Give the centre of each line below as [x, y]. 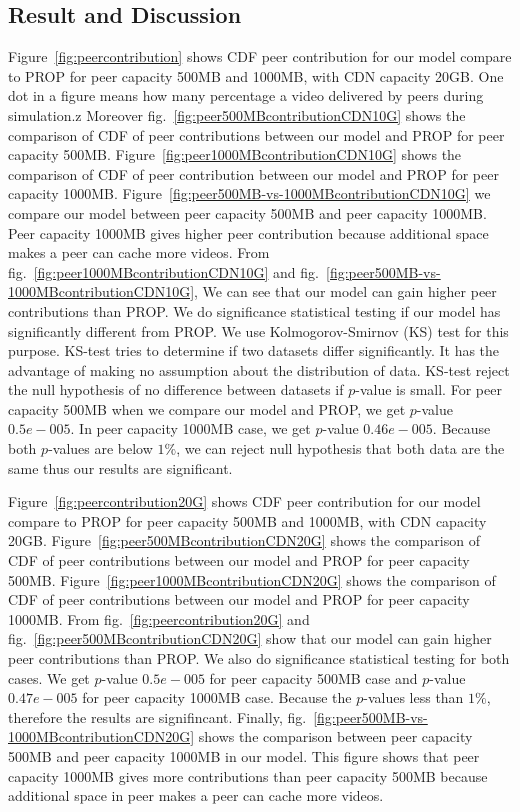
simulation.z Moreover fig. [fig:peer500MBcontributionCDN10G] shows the [237, 114]
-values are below [100, 448]
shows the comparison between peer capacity [335, 736]
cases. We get [49, 677]
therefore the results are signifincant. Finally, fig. [157, 716]
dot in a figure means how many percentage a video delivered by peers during [246, 95]
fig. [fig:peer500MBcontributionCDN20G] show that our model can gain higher [250, 638]
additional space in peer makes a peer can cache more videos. [196, 795]
